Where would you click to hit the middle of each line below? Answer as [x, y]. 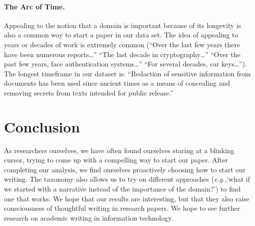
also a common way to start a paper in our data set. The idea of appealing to [121, 35]
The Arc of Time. [35, 6]
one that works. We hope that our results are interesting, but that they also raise [127, 198]
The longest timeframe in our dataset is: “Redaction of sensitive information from [127, 73]
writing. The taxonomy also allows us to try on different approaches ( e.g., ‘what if [127, 179]
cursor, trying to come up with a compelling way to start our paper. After [116, 160]
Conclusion [42, 126]
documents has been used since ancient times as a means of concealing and [117, 83]
